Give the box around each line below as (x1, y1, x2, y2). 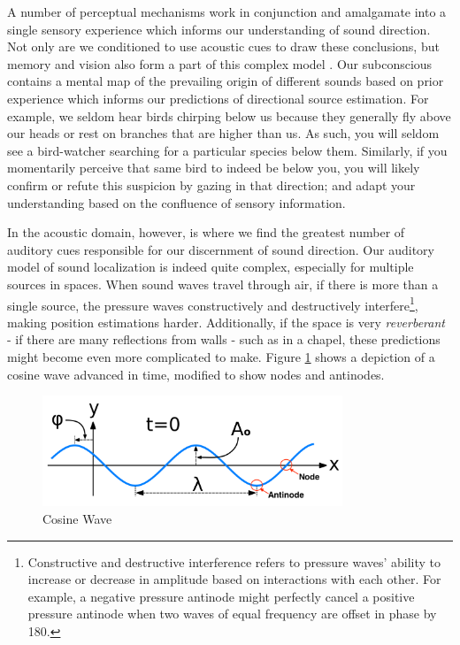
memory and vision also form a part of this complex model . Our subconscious (7, 54, 433, 73)
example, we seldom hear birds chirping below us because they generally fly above (7, 106, 451, 125)
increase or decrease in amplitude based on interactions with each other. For (27, 570, 441, 588)
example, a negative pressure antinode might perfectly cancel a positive (27, 587, 415, 605)
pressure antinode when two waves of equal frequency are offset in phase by (27, 604, 437, 623)
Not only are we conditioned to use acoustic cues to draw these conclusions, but (7, 37, 440, 56)
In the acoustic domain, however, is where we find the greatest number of (7, 223, 405, 242)
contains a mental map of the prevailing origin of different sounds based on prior (7, 72, 444, 90)
